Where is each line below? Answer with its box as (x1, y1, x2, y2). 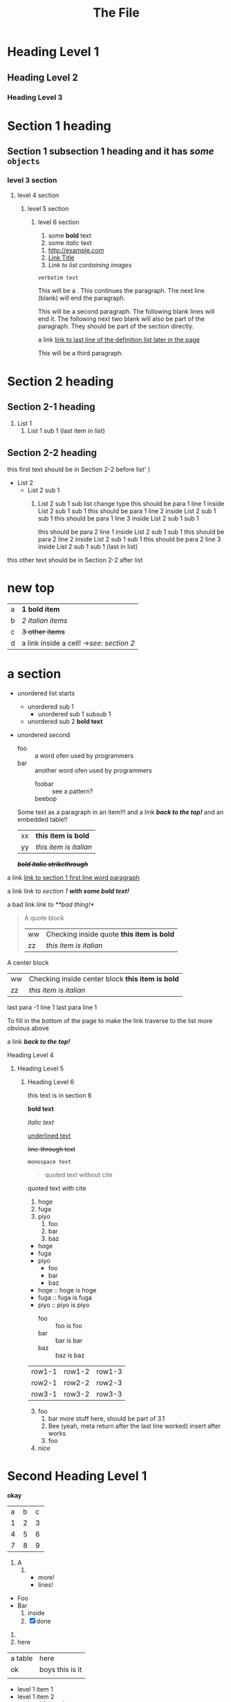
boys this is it (39, 1665, 82, 1674)
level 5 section (27, 205, 69, 213)
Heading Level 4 (7, 1051, 54, 1059)
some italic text (48, 239, 92, 247)
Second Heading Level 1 (7, 1468, 147, 1484)
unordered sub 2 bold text (27, 717, 103, 726)
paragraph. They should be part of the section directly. (37, 322, 194, 330)
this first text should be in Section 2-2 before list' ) (7, 465, 151, 473)
